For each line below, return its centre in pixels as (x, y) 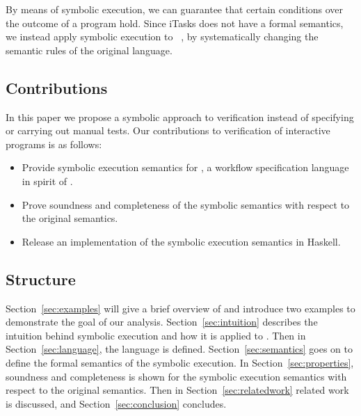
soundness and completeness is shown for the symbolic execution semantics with (176, 376)
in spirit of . (47, 181)
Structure (41, 279)
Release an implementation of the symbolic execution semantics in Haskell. (181, 241)
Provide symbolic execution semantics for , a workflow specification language (185, 167)
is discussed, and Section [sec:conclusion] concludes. (116, 403)
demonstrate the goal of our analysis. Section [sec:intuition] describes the (162, 322)
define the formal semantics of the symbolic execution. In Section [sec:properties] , (180, 362)
